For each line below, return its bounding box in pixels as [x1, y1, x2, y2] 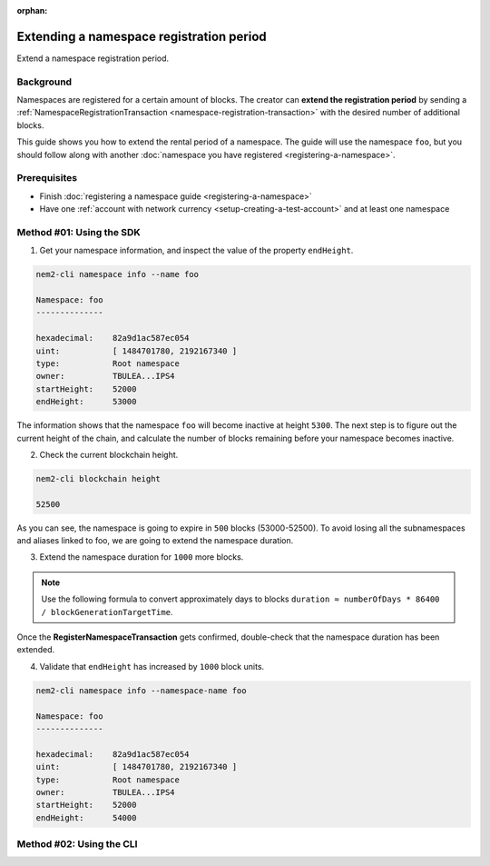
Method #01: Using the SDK [16, 225, 141, 238]
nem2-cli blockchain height [35, 473, 161, 483]
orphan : [16, 5, 48, 15]
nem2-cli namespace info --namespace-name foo [35, 685, 247, 695]
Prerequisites [16, 172, 77, 184]
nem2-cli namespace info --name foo [35, 269, 200, 280]
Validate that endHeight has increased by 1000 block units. [39, 661, 265, 672]
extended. [16, 644, 54, 655]
